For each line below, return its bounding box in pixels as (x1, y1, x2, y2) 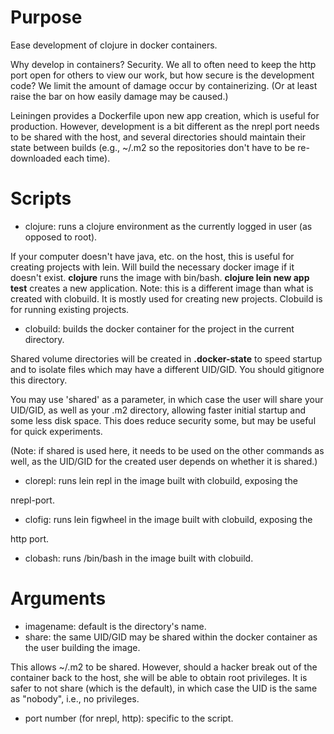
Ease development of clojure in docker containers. (10, 39, 218, 51)
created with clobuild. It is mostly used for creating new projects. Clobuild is (10, 292, 323, 305)
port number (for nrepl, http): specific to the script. (24, 712, 234, 724)
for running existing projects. (10, 303, 130, 315)
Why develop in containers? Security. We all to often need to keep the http (10, 58, 317, 70)
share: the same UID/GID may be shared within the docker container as (24, 631, 318, 643)
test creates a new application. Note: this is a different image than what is (10, 282, 314, 294)
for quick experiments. (10, 425, 103, 437)
